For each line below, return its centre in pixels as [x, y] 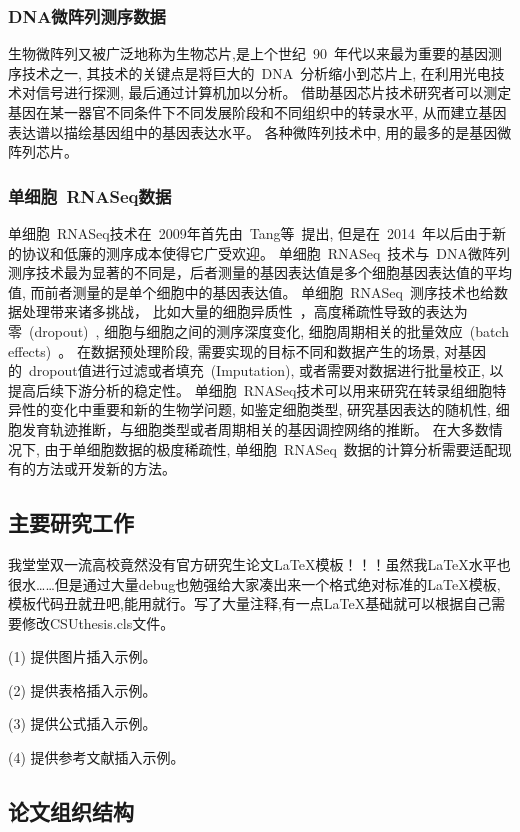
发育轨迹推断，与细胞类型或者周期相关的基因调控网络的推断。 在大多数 [255, 428]
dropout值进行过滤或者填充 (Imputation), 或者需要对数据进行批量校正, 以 [266, 370]
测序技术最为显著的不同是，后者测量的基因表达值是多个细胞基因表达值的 [246, 272]
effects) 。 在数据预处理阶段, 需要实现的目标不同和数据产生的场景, [224, 350]
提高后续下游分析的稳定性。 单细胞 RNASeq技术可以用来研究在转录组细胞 [250, 389]
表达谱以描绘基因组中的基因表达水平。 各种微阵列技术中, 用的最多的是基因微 [260, 131]
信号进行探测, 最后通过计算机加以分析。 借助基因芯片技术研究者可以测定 [273, 92]
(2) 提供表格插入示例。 [82, 689]
